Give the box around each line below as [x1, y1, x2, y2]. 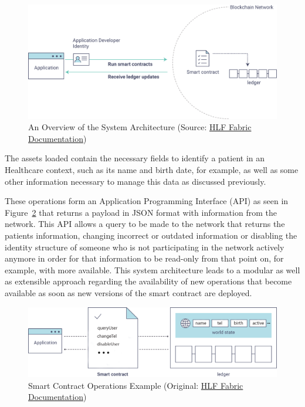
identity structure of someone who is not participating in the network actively [5, 240, 284, 253]
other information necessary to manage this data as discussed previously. [5, 175, 266, 187]
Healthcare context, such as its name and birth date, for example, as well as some [5, 163, 299, 175]
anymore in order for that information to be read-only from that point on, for [5, 252, 284, 264]
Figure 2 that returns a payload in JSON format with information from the [5, 206, 277, 218]
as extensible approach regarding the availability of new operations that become [5, 275, 292, 287]
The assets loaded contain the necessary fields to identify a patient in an [5, 152, 265, 164]
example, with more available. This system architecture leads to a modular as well [5, 263, 300, 276]
